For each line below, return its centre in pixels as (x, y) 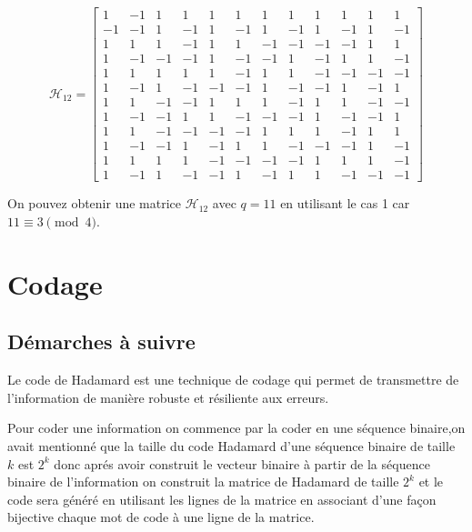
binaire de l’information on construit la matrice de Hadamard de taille (203, 482)
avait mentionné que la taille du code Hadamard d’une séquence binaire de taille (231, 445)
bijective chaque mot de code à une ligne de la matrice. (161, 517)
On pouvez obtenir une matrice (95, 203)
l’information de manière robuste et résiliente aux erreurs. (168, 397)
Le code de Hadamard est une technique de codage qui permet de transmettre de (233, 380)
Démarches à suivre (101, 341)
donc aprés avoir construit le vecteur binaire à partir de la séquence (242, 463)
